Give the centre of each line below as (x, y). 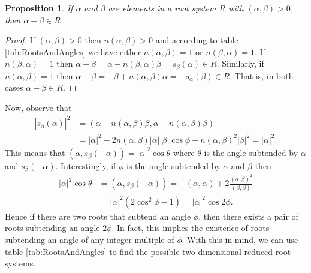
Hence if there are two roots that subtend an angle (98, 216)
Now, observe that (38, 108)
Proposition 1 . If (39, 8)
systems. (20, 263)
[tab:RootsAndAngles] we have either (73, 51)
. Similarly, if (240, 63)
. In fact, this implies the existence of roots (191, 228)
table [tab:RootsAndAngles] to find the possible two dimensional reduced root (148, 251)
